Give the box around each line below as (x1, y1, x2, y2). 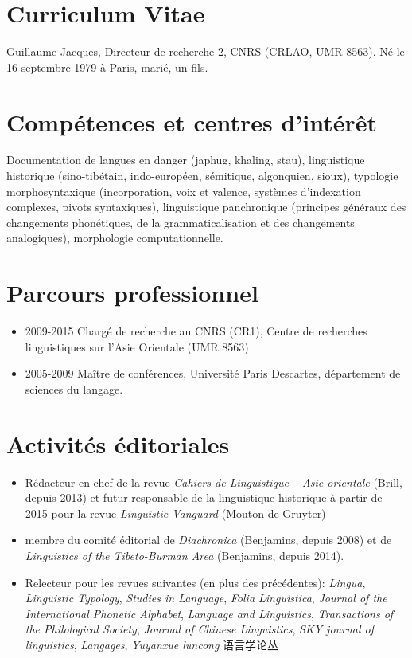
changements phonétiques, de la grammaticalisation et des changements (6, 213, 355, 230)
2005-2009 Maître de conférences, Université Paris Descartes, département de (25, 365, 401, 382)
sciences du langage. (25, 380, 123, 397)
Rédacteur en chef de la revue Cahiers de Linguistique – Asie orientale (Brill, (25, 473, 402, 490)
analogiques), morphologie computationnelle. (6, 229, 223, 246)
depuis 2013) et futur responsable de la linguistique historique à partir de (25, 489, 383, 506)
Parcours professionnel (6, 276, 258, 309)
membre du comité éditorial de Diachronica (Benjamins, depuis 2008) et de (25, 531, 392, 548)
